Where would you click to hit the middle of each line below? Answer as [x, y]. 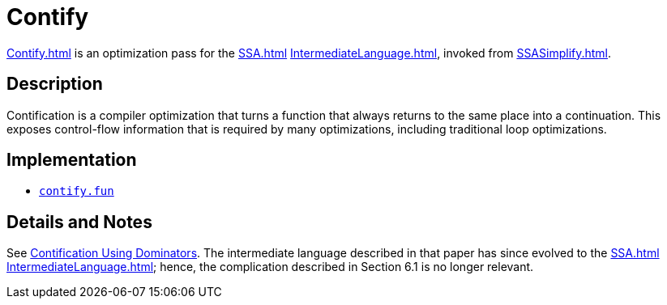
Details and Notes [79, 222]
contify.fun [77, 191]
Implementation [72, 160]
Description [55, 84]
